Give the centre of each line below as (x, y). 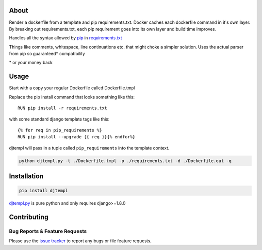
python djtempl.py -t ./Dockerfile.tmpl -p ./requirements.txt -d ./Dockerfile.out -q (125, 161)
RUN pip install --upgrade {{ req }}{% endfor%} (76, 137)
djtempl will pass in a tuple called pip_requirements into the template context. (89, 148)
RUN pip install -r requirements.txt (63, 108)
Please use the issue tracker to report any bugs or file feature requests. (80, 241)
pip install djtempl (43, 191)
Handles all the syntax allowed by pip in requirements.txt (65, 38)
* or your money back (31, 63)
